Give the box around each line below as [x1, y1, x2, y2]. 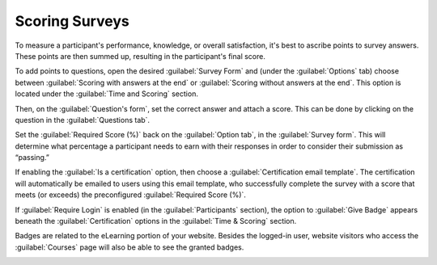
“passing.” [15, 153, 50, 162]
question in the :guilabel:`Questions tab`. [15, 115, 150, 124]
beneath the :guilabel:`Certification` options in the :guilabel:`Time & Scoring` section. [15, 217, 297, 226]
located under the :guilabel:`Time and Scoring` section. [15, 89, 198, 99]
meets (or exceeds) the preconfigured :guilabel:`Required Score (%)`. [15, 190, 247, 200]
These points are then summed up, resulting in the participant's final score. [15, 51, 266, 61]
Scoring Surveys [15, 12, 129, 30]
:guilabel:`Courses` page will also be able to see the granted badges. [15, 242, 244, 252]
